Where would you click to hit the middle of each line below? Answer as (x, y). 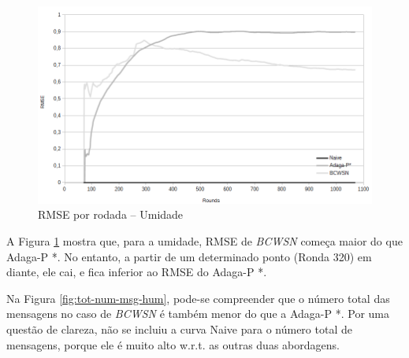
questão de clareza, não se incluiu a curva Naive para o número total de (179, 328)
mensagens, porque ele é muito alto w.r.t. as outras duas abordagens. (173, 344)
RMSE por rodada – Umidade (111, 214)
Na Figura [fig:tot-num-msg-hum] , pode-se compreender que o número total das (198, 298)
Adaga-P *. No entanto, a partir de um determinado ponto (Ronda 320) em (189, 256)
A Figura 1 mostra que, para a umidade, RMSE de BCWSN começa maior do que (204, 241)
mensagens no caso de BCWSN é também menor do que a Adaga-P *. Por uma (198, 314)
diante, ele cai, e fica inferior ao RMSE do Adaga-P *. (137, 272)
